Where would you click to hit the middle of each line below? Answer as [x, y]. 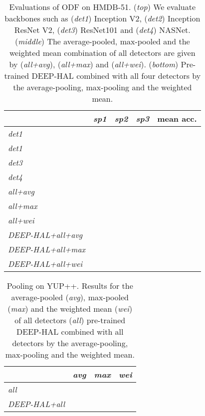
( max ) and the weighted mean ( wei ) [70, 309]
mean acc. [177, 118]
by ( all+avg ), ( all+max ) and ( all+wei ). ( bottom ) [94, 64]
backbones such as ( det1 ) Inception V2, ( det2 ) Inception [102, 18]
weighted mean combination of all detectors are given [102, 53]
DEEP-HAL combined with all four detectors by [116, 76]
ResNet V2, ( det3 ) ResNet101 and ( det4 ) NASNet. [102, 30]
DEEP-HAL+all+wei [45, 264]
